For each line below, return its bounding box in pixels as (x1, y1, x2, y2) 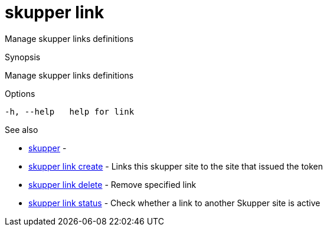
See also (5, 124, 38, 135)
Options (5, 88, 35, 99)
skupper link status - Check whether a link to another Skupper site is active (28, 197, 321, 208)
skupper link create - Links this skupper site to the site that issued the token (28, 161, 323, 171)
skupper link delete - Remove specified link (28, 179, 197, 190)
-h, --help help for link (5, 106, 135, 116)
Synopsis (5, 51, 41, 62)
